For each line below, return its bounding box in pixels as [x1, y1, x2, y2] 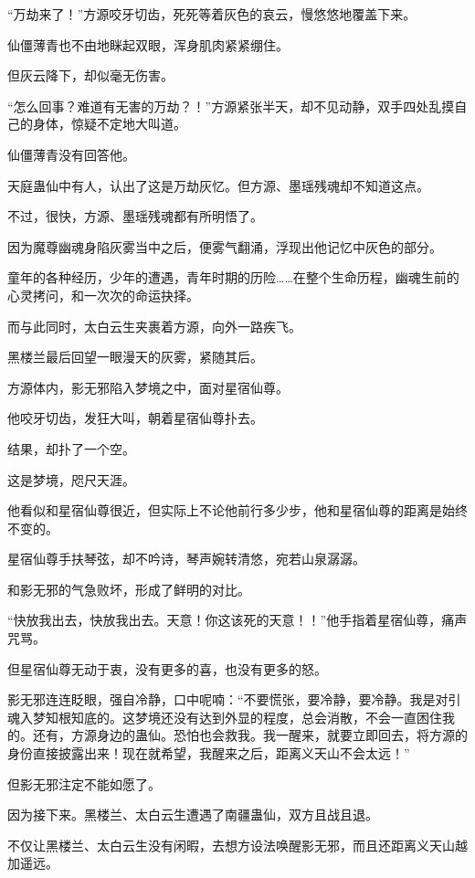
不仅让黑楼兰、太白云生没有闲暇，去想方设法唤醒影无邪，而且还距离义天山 [7, 835, 455, 854]
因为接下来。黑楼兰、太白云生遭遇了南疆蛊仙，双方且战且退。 [7, 805, 378, 824]
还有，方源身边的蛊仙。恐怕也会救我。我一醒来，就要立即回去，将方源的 [32, 725, 468, 745]
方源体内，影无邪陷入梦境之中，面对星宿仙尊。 [7, 377, 289, 397]
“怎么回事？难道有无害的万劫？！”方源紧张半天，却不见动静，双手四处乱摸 [7, 96, 455, 115]
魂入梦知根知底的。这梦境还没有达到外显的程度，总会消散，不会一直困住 [7, 707, 442, 726]
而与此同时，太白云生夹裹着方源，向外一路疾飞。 [7, 316, 301, 335]
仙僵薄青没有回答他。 [7, 144, 135, 164]
